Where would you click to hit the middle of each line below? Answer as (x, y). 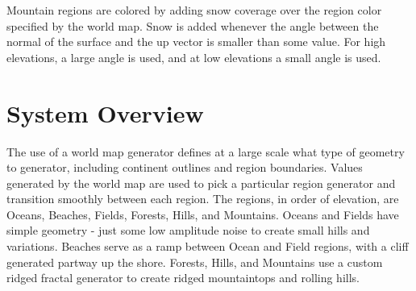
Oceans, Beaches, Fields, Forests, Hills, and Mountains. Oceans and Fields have (203, 214)
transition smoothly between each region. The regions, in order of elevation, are (203, 199)
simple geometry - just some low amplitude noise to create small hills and (188, 230)
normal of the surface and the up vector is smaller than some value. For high (196, 42)
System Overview (105, 112)
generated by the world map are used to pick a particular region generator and (201, 183)
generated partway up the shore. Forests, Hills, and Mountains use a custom (195, 262)
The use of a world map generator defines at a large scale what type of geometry (206, 151)
